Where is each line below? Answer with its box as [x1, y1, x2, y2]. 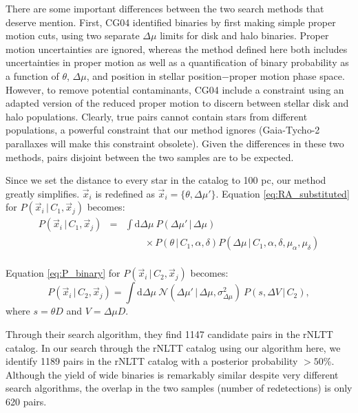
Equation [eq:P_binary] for [6, 266, 120, 280]
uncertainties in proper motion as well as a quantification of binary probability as [6, 55, 349, 70]
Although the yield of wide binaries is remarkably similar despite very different [6, 367, 339, 381]
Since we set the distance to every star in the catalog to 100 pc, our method [6, 173, 326, 187]
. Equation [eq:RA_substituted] [215, 186, 350, 200]
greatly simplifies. [6, 186, 80, 200]
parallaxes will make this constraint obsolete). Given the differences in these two [6, 136, 344, 150]
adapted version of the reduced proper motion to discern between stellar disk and [6, 96, 349, 110]
